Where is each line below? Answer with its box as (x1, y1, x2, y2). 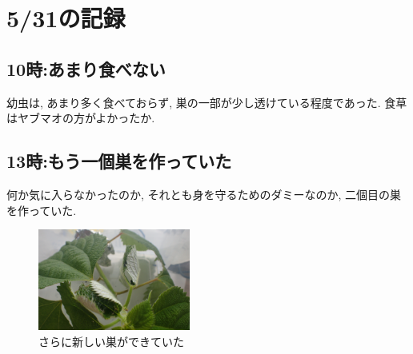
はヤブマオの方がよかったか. (6, 109, 155, 126)
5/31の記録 (6, 2, 126, 34)
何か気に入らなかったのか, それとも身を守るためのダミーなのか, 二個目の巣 (6, 185, 402, 202)
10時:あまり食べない (6, 56, 166, 81)
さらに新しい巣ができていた (38, 332, 184, 349)
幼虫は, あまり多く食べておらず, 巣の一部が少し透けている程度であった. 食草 (6, 93, 407, 110)
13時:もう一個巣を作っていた (6, 149, 232, 173)
